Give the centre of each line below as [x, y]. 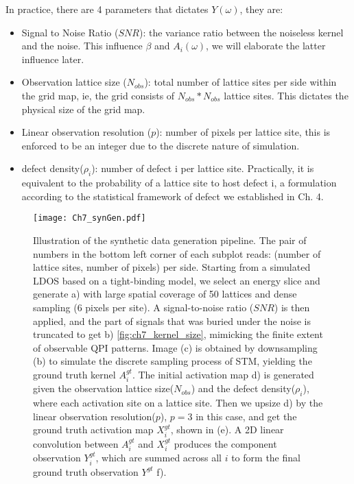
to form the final [266, 458]
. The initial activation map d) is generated [223, 374]
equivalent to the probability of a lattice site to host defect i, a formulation [179, 183]
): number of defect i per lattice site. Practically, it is [203, 168]
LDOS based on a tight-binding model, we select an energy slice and [177, 280]
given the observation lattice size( [104, 388]
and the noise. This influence [82, 46]
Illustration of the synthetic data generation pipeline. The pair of [170, 240]
